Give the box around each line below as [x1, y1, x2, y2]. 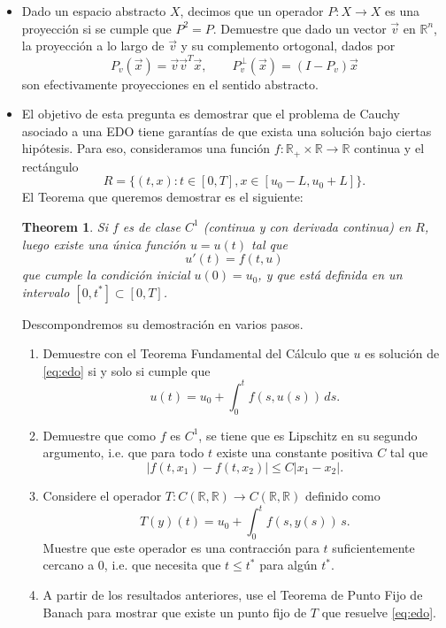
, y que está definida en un [258, 265, 403, 284]
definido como [304, 486, 381, 504]
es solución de [365, 344, 440, 363]
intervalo [21, 282, 70, 301]
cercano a [42, 555, 95, 574]
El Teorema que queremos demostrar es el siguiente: [21, 188, 304, 206]
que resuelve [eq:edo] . [321, 602, 436, 621]
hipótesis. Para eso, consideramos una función [21, 139, 271, 157]
